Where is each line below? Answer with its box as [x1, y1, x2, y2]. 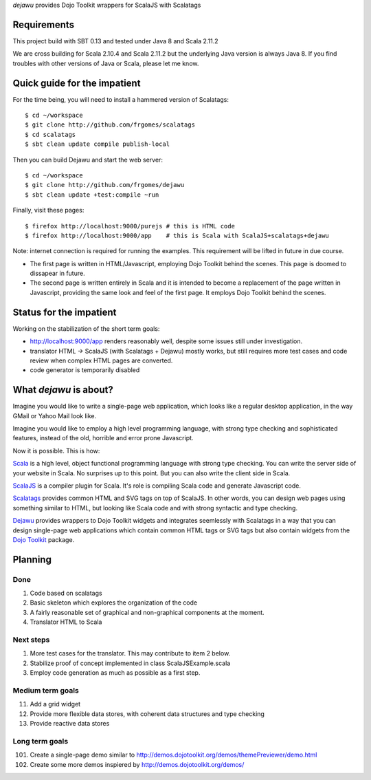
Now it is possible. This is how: [12, 446, 100, 455]
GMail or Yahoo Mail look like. [12, 411, 97, 420]
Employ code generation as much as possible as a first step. [30, 669, 201, 677]
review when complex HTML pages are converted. [30, 356, 173, 365]
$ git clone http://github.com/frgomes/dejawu [25, 181, 185, 189]
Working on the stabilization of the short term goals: [12, 324, 160, 333]
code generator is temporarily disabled [30, 366, 140, 374]
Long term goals [12, 736, 69, 746]
